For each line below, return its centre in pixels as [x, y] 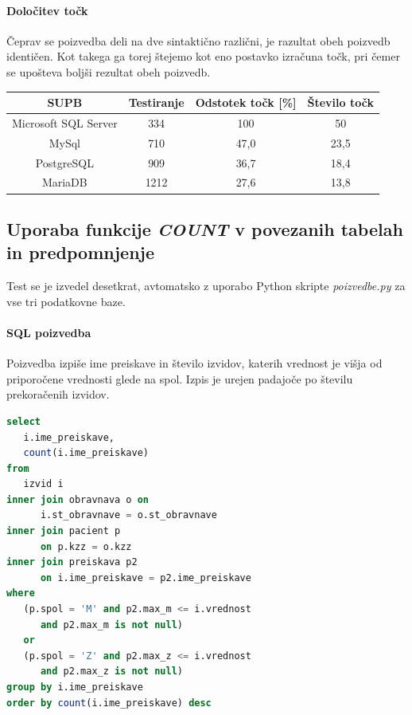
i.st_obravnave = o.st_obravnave [128, 515]
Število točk [340, 102]
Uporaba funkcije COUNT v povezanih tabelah [205, 228]
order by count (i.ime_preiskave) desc [109, 703]
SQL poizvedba [49, 332]
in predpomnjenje [81, 252]
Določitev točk [47, 10]
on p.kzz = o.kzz [86, 546]
